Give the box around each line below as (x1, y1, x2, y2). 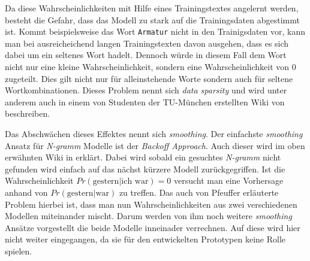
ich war (121, 177, 149, 186)
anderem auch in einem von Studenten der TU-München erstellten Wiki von (5, 95, 285, 108)
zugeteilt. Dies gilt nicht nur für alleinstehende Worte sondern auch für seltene (5, 72, 293, 84)
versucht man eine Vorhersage (173, 174, 284, 187)
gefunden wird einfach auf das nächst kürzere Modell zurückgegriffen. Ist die (5, 162, 285, 175)
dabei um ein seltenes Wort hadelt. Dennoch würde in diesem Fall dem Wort (5, 48, 287, 61)
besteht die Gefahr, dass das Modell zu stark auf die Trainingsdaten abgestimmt (5, 13, 300, 26)
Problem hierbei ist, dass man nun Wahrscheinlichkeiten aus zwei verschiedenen (5, 198, 297, 210)
